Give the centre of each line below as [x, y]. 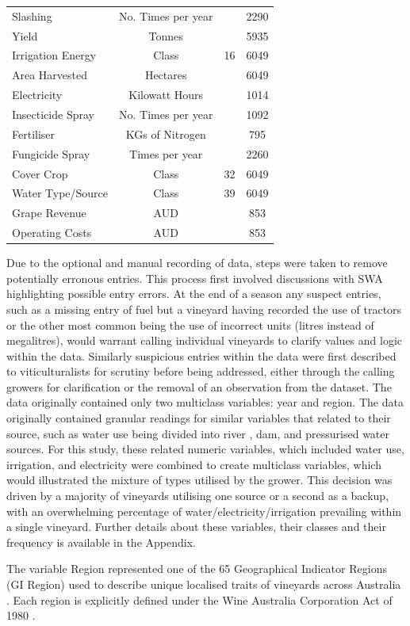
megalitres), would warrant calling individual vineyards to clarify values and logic [205, 340]
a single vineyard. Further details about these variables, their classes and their [196, 527]
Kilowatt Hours [166, 95]
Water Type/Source [60, 193]
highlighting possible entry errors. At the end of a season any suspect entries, [194, 294]
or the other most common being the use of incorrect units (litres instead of [190, 324]
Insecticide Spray [53, 114]
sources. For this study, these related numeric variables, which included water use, [205, 449]
